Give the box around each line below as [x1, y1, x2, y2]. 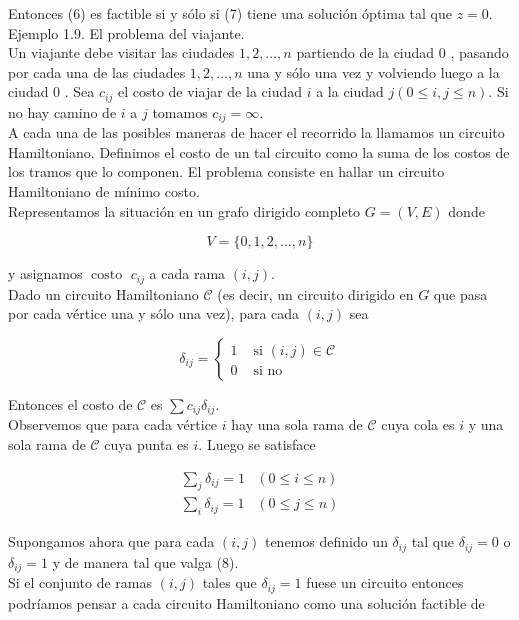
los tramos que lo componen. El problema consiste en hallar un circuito [8, 161, 445, 182]
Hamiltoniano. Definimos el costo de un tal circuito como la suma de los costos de [8, 141, 510, 162]
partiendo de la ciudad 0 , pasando [296, 42, 509, 63]
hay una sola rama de [231, 414, 363, 435]
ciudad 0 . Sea [8, 81, 95, 102]
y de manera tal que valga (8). [52, 551, 239, 572]
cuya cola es [381, 414, 455, 435]
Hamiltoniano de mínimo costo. [8, 181, 200, 202]
